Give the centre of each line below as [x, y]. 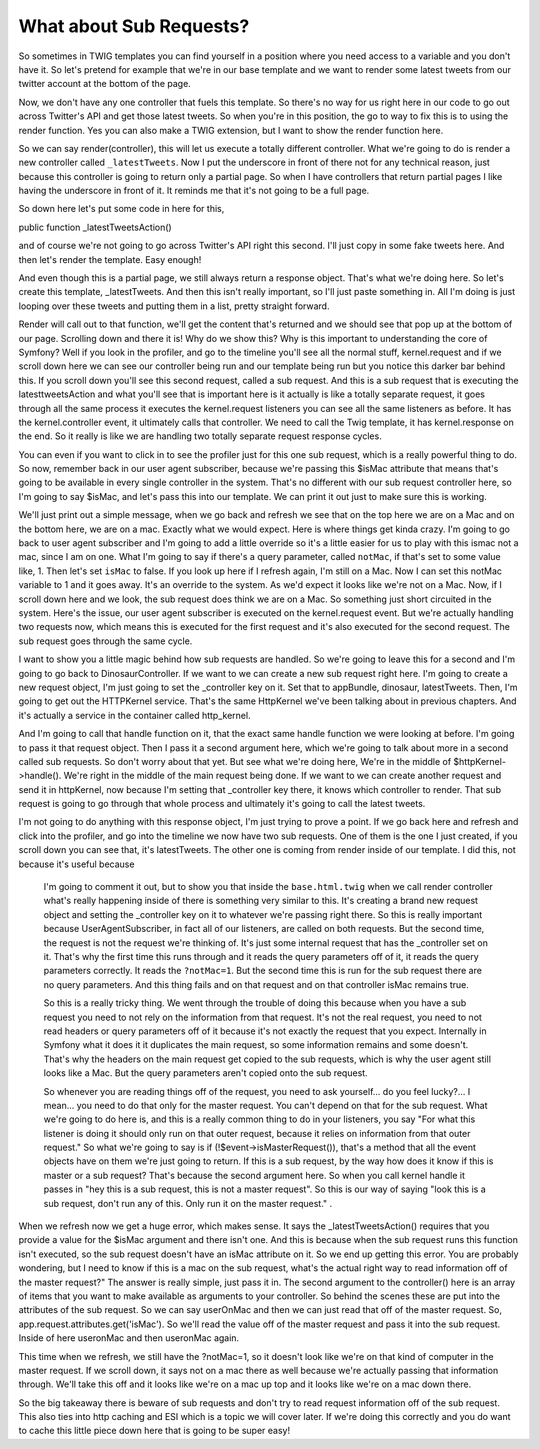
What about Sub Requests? [134, 26]
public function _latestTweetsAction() [95, 227]
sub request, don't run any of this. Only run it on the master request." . [188, 1203]
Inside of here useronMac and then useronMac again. [129, 1338]
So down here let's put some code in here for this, [121, 209]
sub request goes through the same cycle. [105, 641]
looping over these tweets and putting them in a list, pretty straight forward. [174, 306]
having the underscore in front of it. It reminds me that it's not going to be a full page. [194, 191]
